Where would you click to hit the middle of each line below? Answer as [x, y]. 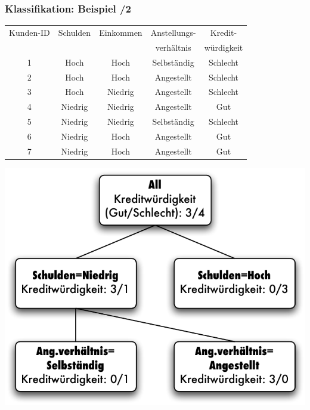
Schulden [75, 32]
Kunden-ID [30, 32]
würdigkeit [224, 47]
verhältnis [173, 47]
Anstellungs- [173, 32]
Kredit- [224, 32]
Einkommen [121, 32]
